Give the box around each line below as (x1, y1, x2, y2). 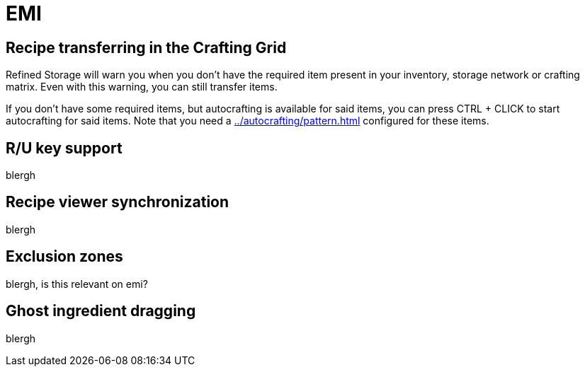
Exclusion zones (6, 248, 123, 266)
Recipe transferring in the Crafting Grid (6, 38, 287, 57)
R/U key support (6, 139, 123, 157)
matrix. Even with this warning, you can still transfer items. (6, 81, 278, 93)
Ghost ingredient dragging (6, 302, 196, 320)
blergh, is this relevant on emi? (6, 277, 148, 290)
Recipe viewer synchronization (6, 193, 229, 211)
